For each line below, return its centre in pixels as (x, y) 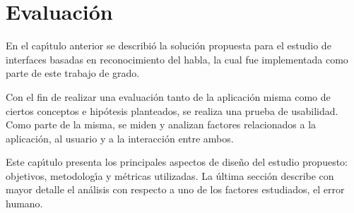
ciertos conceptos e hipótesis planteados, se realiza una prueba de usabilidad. (172, 110)
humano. (24, 203)
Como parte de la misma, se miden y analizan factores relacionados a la (161, 124)
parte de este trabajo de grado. (73, 73)
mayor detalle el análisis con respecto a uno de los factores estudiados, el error (175, 189)
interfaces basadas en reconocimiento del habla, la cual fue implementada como (177, 59)
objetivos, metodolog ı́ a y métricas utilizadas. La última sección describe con (170, 175)
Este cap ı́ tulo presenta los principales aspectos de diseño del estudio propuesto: (177, 162)
